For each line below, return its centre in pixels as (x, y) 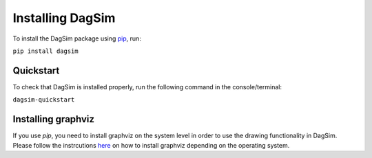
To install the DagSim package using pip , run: (77, 38)
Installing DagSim (64, 18)
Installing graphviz (54, 119)
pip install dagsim (45, 51)
